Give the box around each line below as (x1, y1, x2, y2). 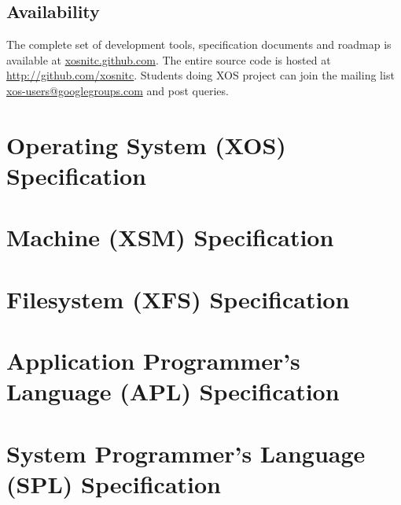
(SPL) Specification (6, 467, 222, 499)
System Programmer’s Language (6, 437, 366, 469)
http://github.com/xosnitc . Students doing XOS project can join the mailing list (6, 67, 395, 83)
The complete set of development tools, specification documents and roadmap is (6, 36, 392, 53)
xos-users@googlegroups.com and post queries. (6, 82, 229, 98)
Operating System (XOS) (6, 128, 286, 160)
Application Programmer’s (6, 345, 300, 377)
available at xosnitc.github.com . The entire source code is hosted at (6, 51, 331, 68)
